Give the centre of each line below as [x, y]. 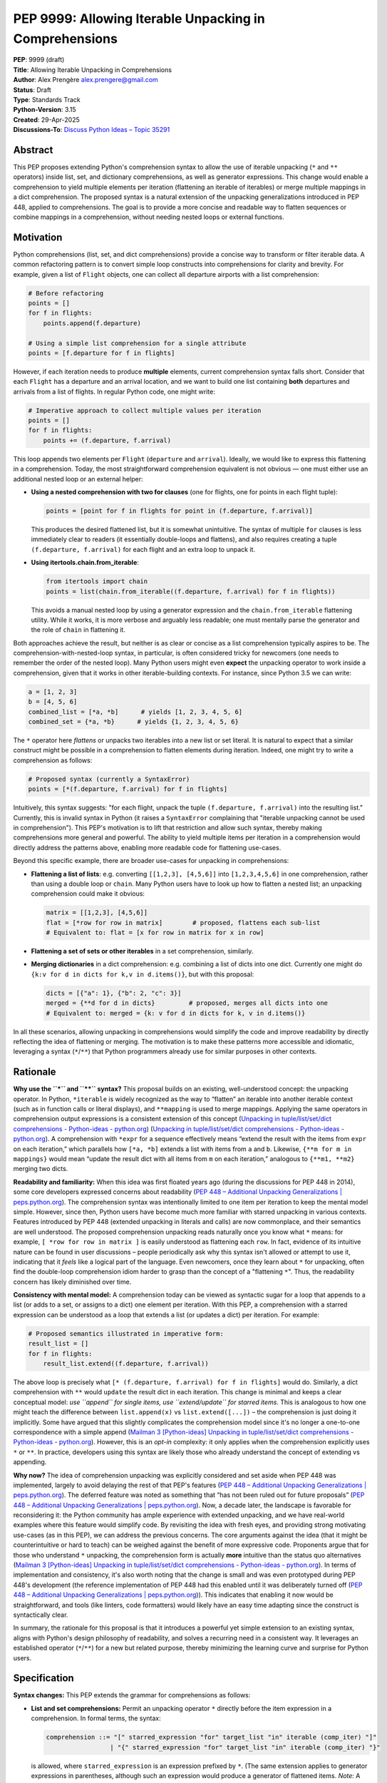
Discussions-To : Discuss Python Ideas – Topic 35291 [92, 130]
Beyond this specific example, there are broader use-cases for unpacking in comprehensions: [151, 861]
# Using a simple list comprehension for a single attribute [137, 343]
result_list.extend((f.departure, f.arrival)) [126, 1363]
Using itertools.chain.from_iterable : [85, 563]
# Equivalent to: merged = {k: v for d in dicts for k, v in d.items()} [176, 1013]
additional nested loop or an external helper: [78, 479]
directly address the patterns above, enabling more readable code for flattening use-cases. [147, 847]
